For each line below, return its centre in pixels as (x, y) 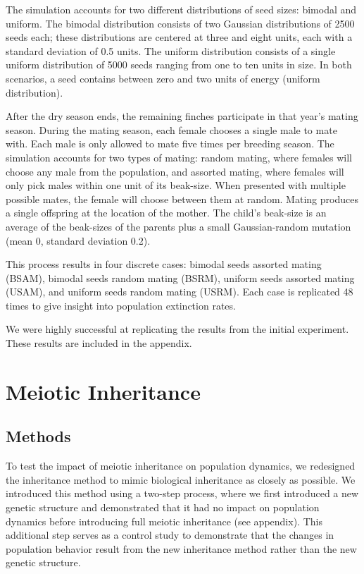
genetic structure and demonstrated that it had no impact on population (163, 507)
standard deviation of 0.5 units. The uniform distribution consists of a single (171, 50)
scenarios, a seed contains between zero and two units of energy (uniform (163, 78)
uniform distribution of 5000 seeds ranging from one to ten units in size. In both (179, 65)
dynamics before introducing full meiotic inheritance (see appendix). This (164, 521)
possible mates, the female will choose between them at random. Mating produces (182, 199)
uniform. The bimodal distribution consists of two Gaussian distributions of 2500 (180, 23)
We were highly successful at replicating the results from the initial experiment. (177, 329)
